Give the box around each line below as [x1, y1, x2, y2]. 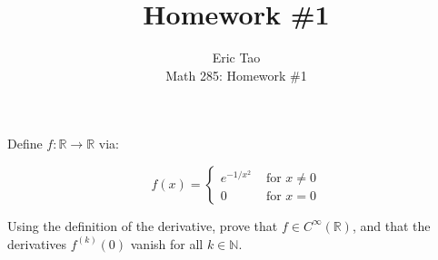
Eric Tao [212, 48, 261, 67]
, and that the [352, 216, 431, 235]
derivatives [7, 234, 67, 253]
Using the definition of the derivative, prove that [7, 216, 278, 235]
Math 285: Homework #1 [165, 65, 307, 84]
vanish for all [130, 234, 204, 253]
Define [7, 134, 43, 153]
